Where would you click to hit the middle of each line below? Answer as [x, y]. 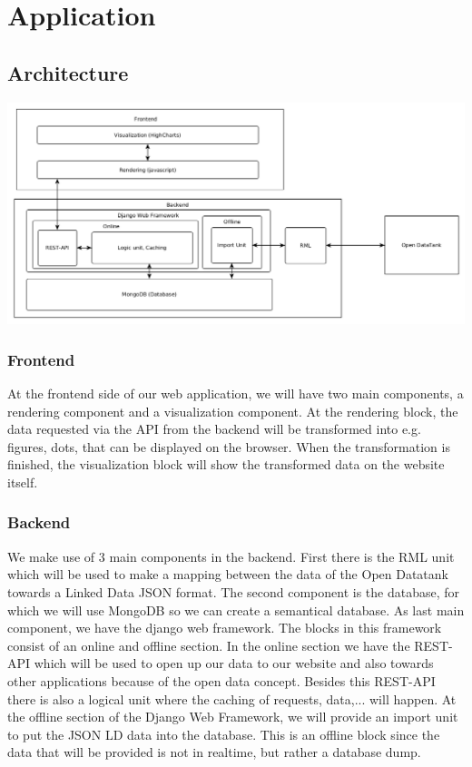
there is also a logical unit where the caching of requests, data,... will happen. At [232, 698]
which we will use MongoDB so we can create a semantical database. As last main [236, 610]
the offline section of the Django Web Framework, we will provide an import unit [233, 717]
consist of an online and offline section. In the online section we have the [209, 645]
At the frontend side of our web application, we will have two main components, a [236, 393]
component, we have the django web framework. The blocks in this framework [225, 628]
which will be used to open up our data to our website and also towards [234, 663]
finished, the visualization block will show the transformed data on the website [226, 464]
